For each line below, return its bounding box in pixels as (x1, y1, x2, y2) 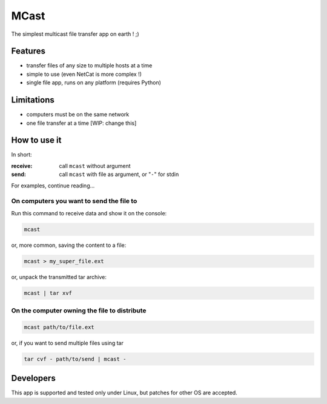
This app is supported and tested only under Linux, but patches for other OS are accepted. (11, 389, 237, 397)
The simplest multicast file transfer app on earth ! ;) (11, 30, 139, 38)
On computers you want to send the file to (11, 197, 137, 206)
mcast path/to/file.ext (24, 323, 95, 331)
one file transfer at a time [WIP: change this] (26, 119, 137, 127)
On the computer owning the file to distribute (11, 306, 147, 315)
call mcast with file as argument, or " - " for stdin (59, 170, 179, 178)
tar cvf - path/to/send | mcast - (24, 355, 127, 362)
